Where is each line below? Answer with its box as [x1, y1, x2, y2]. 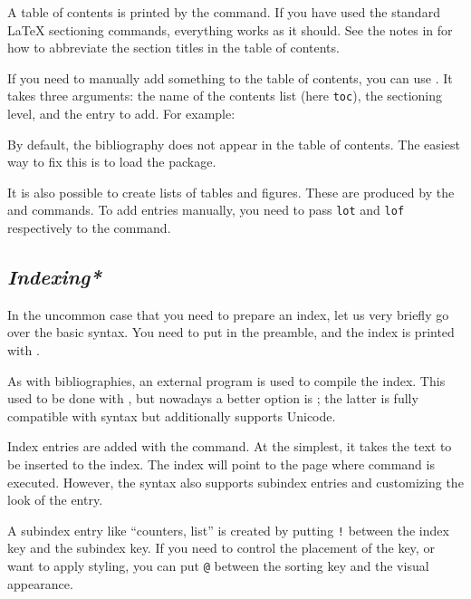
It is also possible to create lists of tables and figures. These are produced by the [7, 182, 455, 201]
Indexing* [7, 263, 101, 291]
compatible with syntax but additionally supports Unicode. [7, 406, 336, 425]
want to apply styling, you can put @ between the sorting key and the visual [7, 556, 429, 575]
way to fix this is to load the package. [7, 152, 216, 171]
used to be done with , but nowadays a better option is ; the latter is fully [7, 389, 418, 408]
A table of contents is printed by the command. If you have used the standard [7, 3, 440, 21]
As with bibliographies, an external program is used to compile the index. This [7, 371, 446, 390]
